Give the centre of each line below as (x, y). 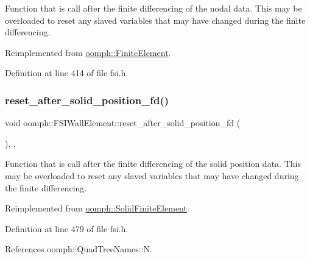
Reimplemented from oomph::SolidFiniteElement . (97, 208)
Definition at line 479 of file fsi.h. (67, 228)
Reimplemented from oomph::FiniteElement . (88, 52)
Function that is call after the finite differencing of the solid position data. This (153, 164)
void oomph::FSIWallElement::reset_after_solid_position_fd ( (123, 123)
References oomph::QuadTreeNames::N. (79, 249)
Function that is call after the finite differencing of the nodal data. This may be (153, 8)
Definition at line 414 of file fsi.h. (67, 73)
